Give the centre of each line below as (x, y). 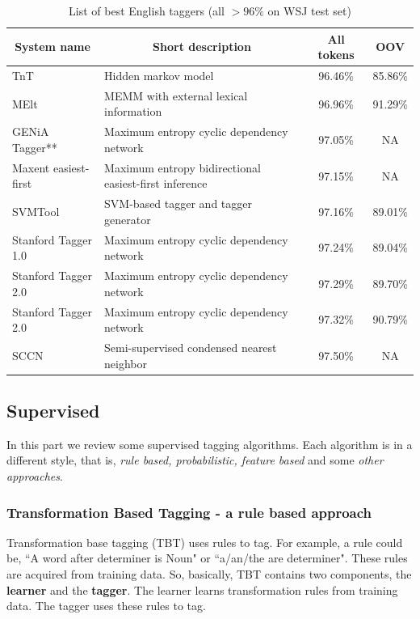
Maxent (31, 167)
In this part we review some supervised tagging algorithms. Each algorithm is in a (210, 444)
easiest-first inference (156, 183)
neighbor (126, 363)
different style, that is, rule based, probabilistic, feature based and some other (195, 460)
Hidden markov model (159, 76)
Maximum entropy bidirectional (183, 167)
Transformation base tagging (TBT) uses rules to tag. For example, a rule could (205, 542)
